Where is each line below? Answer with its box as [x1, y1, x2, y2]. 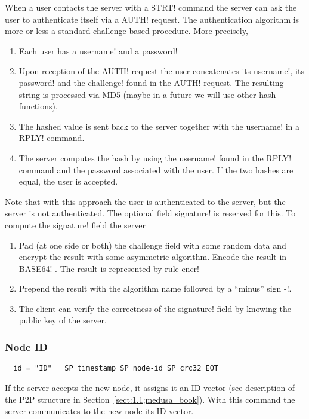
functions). [18, 100, 58, 112]
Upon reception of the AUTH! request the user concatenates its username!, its [18, 65, 304, 77]
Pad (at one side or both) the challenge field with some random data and [18, 238, 286, 251]
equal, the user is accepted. [18, 175, 118, 188]
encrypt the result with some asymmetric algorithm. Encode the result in [18, 250, 287, 263]
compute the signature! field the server [5, 218, 146, 231]
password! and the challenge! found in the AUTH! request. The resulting [18, 76, 284, 88]
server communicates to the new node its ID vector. [5, 405, 194, 417]
